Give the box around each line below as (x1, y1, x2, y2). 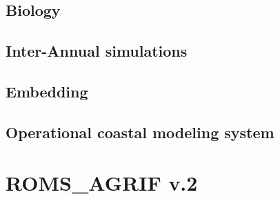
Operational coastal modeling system (6, 121, 274, 142)
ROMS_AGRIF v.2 (6, 169, 198, 197)
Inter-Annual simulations (6, 40, 188, 61)
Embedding (6, 80, 88, 102)
